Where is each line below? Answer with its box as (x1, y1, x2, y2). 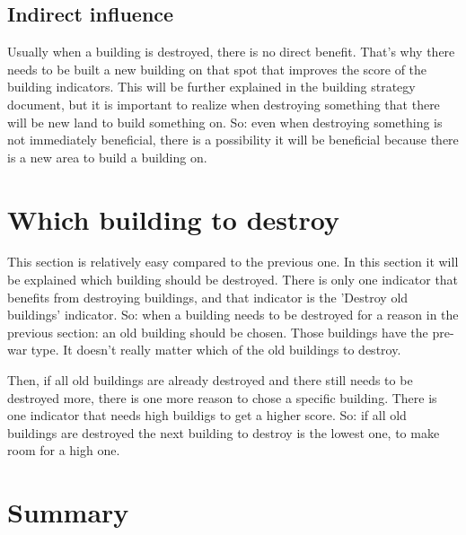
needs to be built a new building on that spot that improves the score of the (7, 59, 427, 78)
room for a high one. (7, 441, 120, 460)
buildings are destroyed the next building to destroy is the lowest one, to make (7, 423, 440, 442)
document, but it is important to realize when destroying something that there (7, 94, 440, 113)
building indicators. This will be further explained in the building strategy (7, 77, 416, 96)
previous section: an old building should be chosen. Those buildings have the (7, 322, 428, 341)
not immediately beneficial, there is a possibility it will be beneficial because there (7, 130, 459, 149)
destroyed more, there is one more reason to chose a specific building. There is (7, 388, 437, 407)
